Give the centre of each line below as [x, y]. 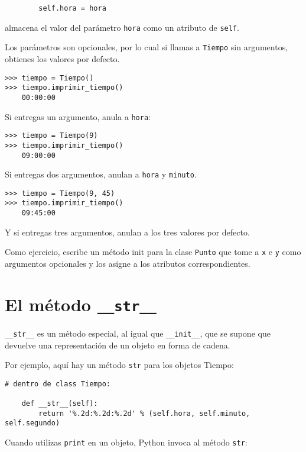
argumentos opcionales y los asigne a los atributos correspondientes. [128, 264]
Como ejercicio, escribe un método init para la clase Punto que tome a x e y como [153, 252]
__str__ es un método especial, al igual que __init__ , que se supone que [138, 333]
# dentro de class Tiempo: [58, 384]
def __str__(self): [60, 404]
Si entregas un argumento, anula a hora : [78, 116]
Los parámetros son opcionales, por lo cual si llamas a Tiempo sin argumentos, [147, 47]
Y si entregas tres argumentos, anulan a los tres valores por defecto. [127, 232]
